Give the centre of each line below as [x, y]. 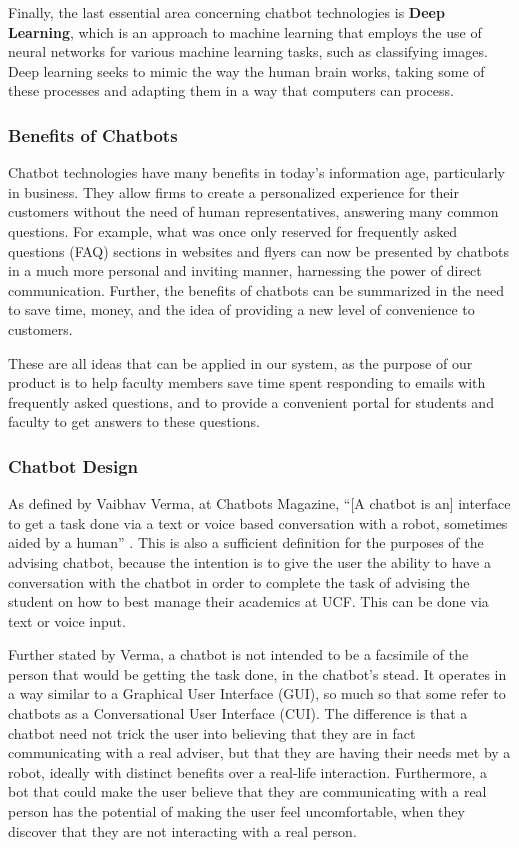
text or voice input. [67, 620]
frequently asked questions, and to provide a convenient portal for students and [251, 401]
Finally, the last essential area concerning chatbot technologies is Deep [226, 12]
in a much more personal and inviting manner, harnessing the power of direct [245, 270]
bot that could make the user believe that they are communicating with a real [247, 791]
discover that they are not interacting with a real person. [182, 830]
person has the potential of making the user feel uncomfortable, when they [236, 811]
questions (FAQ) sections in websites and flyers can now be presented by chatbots [259, 250]
